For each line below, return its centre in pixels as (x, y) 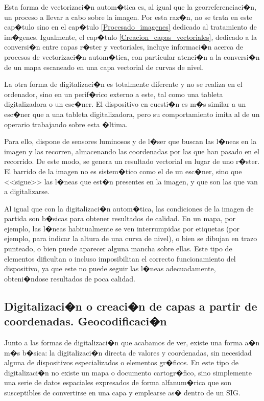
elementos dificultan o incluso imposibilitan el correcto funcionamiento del (120, 258)
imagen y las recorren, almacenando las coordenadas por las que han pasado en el (132, 151)
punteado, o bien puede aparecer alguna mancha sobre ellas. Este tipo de (118, 249)
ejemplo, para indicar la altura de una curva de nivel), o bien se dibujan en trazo (131, 238)
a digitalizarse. (27, 191)
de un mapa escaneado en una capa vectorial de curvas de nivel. (104, 67)
